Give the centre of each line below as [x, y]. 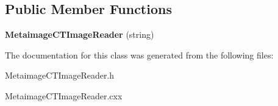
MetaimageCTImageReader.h [60, 75]
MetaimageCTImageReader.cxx [64, 95]
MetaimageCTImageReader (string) [80, 34]
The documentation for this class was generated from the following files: [139, 55]
